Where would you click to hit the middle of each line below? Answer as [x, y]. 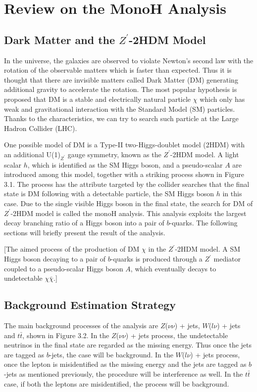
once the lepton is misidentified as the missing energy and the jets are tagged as [125, 364]
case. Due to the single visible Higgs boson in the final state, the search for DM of [128, 203]
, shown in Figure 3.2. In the [66, 335]
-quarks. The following [204, 223]
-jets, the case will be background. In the [111, 354]
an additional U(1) [32, 154]
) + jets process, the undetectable [177, 335]
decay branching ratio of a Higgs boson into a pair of [84, 223]
